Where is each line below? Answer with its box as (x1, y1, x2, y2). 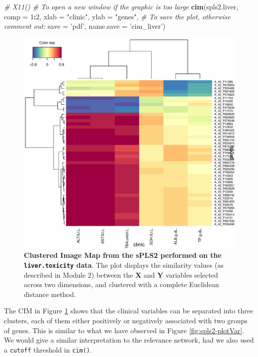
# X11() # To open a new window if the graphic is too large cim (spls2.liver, (4, 1, 238, 11)
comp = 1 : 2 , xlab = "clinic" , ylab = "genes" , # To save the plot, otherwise (4, 11, 231, 21)
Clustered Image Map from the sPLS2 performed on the (24, 250, 222, 260)
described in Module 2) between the (24, 269, 133, 280)
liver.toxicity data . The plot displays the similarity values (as (24, 259, 224, 270)
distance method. (24, 289, 76, 299)
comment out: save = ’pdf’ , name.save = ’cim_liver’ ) (4, 21, 166, 31)
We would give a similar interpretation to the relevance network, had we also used (4, 335, 254, 345)
